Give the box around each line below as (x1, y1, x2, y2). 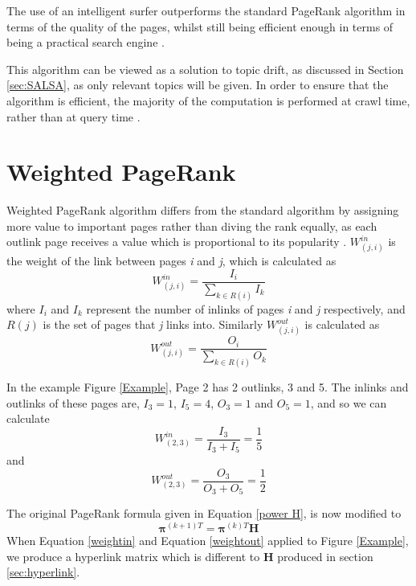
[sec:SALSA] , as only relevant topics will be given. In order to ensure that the (6, 76, 389, 93)
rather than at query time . (6, 108, 141, 125)
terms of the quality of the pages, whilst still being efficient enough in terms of (6, 18, 394, 35)
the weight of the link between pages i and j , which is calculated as (6, 252, 336, 269)
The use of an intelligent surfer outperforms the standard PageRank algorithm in (6, 2, 406, 18)
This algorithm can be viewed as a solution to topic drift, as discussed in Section (6, 60, 404, 77)
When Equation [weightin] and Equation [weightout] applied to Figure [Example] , (6, 531, 409, 548)
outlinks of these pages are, (6, 394, 140, 411)
